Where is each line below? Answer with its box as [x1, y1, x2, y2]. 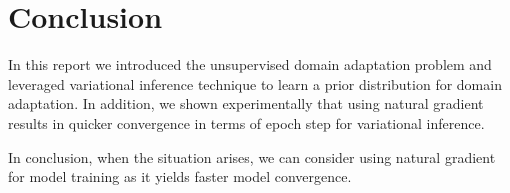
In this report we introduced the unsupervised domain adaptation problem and [8, 54, 492, 75]
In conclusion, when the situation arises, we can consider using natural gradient [8, 146, 496, 167]
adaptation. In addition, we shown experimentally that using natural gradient [8, 93, 484, 114]
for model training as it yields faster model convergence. [8, 166, 352, 187]
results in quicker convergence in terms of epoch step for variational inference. [8, 112, 485, 133]
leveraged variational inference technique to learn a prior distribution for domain [8, 73, 502, 94]
